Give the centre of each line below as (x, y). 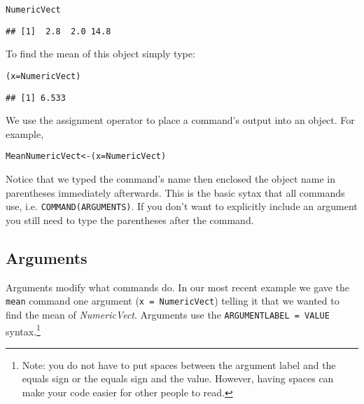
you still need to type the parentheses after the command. (130, 220)
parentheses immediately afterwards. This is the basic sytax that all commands (175, 192)
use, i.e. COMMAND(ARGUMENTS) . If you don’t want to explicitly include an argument (182, 206)
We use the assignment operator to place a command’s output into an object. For (180, 120)
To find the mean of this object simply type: (100, 54)
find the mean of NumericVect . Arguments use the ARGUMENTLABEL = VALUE (168, 314)
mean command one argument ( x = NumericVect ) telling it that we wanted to (173, 301)
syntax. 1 (23, 330)
